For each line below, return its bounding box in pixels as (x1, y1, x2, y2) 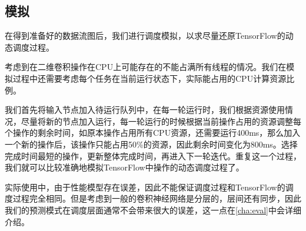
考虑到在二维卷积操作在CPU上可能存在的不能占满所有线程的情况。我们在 (5, 61, 287, 73)
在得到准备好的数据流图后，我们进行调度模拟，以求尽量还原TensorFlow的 (5, 29, 285, 42)
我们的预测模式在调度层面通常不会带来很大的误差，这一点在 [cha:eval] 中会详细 (5, 203, 301, 216)
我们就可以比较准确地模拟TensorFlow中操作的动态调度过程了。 (5, 161, 244, 173)
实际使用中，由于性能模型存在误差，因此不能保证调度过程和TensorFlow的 (5, 180, 285, 193)
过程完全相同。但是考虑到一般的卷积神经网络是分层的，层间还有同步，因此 (12, 192, 301, 205)
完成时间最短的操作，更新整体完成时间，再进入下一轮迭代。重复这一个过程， (5, 149, 301, 162)
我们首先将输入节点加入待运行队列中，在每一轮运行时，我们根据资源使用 (5, 103, 285, 116)
